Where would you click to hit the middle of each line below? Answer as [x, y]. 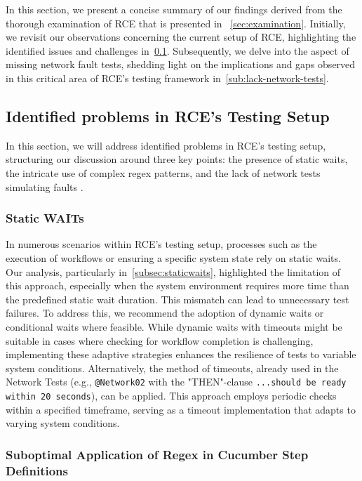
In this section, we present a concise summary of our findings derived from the [174, 9]
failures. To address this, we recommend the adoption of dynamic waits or [165, 313]
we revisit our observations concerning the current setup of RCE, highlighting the [181, 37]
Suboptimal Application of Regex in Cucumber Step [157, 454]
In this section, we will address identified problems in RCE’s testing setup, [166, 145]
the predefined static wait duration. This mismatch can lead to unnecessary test [177, 299]
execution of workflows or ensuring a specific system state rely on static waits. [173, 257]
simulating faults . [45, 186]
